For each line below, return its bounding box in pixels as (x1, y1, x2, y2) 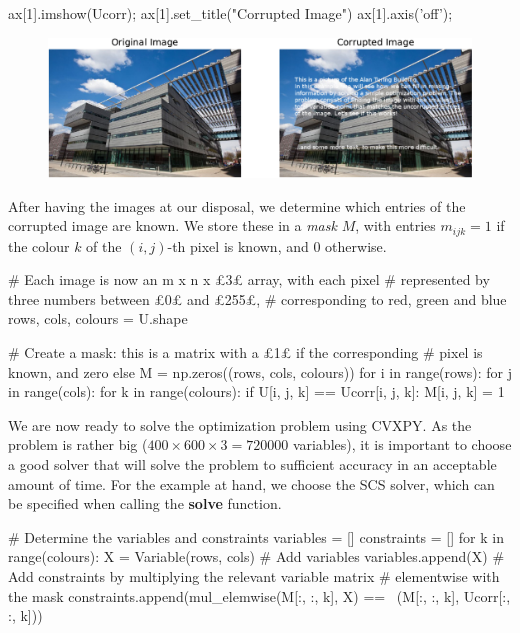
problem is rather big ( (8, 434, 148, 455)
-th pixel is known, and (167, 235, 309, 256)
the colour (8, 235, 70, 256)
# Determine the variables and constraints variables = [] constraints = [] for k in (8, 526, 504, 547)
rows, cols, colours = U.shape (8, 308, 188, 329)
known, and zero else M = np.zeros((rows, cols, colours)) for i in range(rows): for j (8, 361, 512, 382)
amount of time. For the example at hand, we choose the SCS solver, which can (8, 473, 495, 494)
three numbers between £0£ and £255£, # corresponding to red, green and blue (8, 288, 507, 309)
